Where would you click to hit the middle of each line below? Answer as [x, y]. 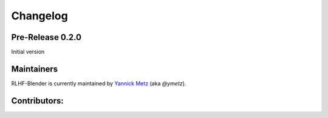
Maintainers [35, 69]
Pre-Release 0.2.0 [46, 37]
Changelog [39, 16]
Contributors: [37, 101]
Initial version [28, 52]
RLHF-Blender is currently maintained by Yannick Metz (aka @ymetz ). [99, 83]
